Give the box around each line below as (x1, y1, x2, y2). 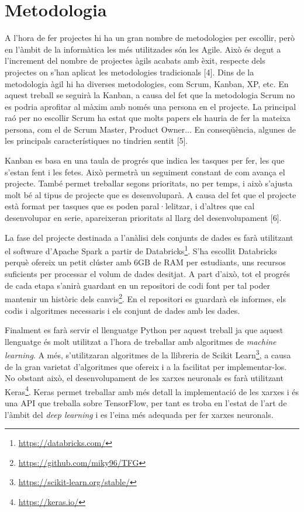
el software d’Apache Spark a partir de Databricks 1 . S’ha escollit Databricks (5, 243, 277, 257)
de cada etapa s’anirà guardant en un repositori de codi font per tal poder (5, 279, 270, 291)
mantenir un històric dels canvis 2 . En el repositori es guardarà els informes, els (5, 291, 286, 305)
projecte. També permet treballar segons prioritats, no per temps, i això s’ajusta (5, 177, 293, 189)
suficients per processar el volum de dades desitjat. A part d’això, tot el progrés (5, 268, 290, 280)
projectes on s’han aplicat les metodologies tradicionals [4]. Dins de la (5, 65, 254, 78)
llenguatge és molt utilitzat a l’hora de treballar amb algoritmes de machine (5, 335, 277, 347)
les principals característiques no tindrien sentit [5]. (5, 134, 188, 147)
